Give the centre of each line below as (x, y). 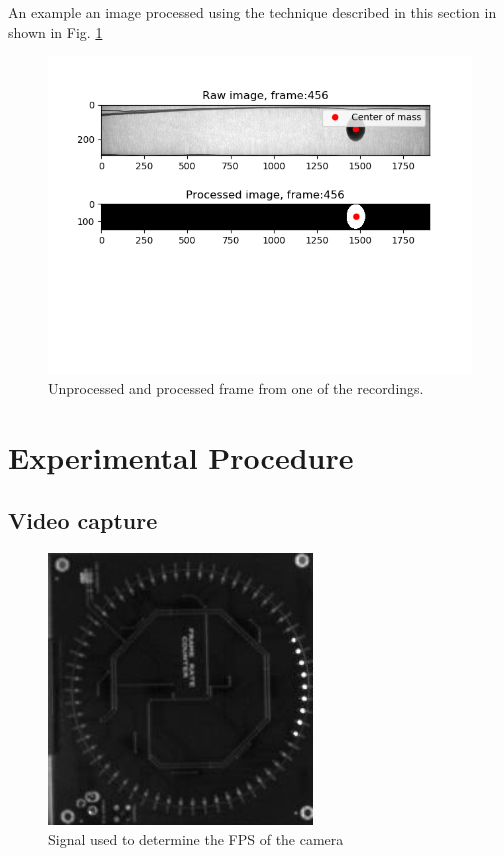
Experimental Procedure (181, 456)
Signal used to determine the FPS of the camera (196, 838)
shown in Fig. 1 (55, 31)
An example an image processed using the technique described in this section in (252, 12)
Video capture (83, 520)
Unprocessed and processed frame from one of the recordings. (236, 387)
